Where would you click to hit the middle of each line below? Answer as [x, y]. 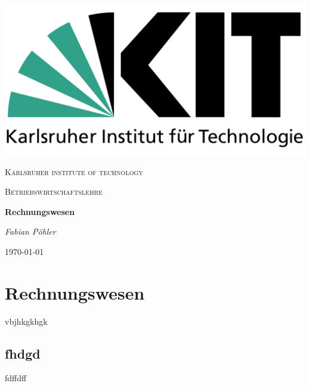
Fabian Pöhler [30, 231]
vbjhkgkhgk [26, 321]
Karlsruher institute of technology [74, 171]
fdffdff [16, 378]
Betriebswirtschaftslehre [54, 192]
